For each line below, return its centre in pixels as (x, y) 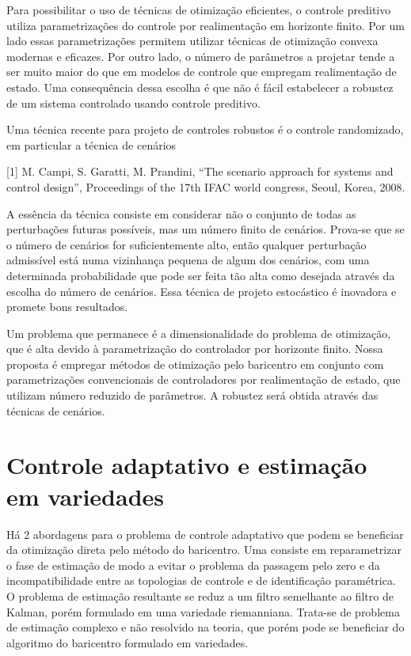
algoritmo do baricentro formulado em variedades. (127, 642)
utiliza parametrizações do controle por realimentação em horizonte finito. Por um (205, 25)
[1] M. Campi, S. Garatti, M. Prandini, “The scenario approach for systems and (200, 171)
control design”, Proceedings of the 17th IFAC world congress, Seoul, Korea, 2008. (206, 186)
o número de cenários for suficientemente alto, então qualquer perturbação (186, 244)
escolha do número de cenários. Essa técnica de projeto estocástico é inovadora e (202, 291)
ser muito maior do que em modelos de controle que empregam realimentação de (202, 72)
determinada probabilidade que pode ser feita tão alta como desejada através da (201, 275)
